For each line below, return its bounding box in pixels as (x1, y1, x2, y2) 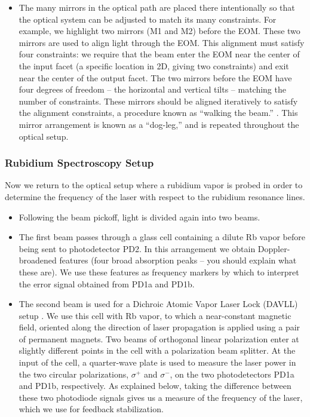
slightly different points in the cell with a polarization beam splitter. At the (19, 344, 296, 357)
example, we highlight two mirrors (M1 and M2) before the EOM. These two (19, 24, 300, 37)
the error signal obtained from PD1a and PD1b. (19, 277, 195, 290)
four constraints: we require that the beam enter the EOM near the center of (19, 48, 300, 60)
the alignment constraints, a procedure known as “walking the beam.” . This (19, 106, 298, 119)
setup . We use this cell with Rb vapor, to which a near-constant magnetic (19, 309, 291, 321)
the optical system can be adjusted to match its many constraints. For (19, 13, 277, 25)
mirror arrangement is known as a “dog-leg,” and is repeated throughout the (19, 118, 299, 130)
